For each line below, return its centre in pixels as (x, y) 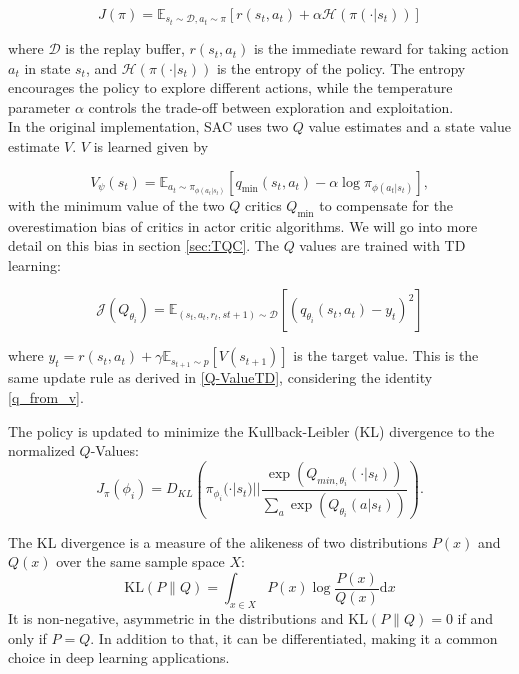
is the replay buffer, (125, 48)
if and (475, 618)
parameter (39, 106)
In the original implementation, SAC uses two (148, 126)
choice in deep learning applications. (119, 657)
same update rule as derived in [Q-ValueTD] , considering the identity (220, 377)
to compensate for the (386, 204)
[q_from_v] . (46, 397)
